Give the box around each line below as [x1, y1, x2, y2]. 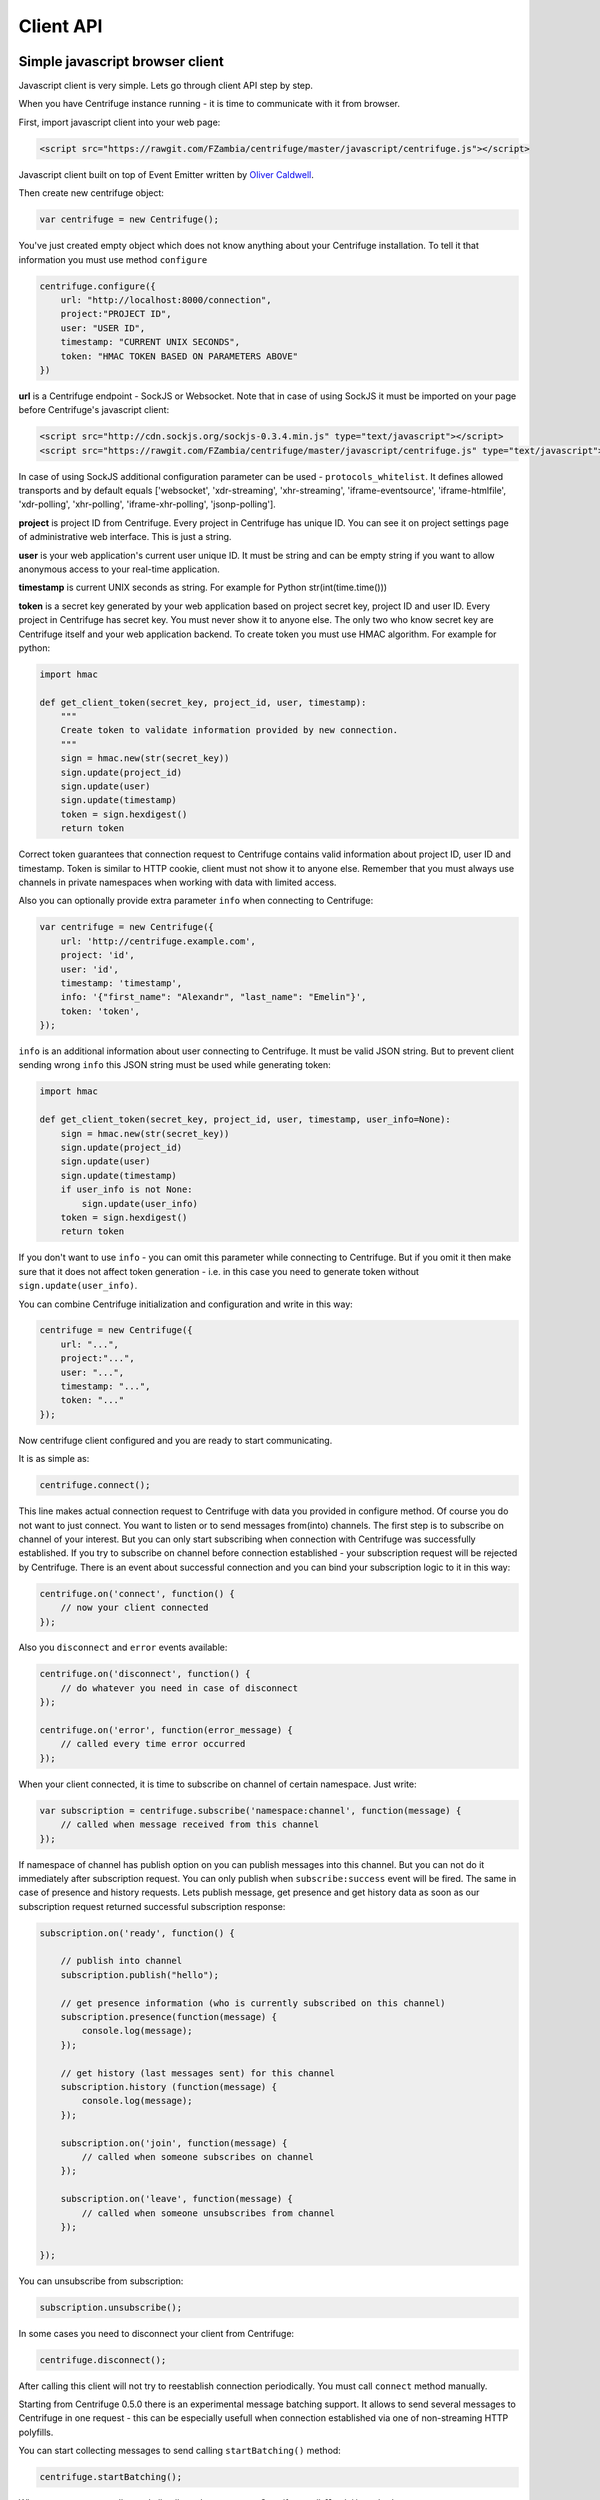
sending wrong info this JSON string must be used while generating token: [18, 1059, 332, 1071]
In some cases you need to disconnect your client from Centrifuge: [18, 2327, 295, 2339]
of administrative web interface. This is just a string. [18, 531, 232, 543]
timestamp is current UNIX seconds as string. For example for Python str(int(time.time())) [18, 581, 388, 594]
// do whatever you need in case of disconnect [60, 1682, 299, 1694]
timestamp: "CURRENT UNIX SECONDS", [60, 336, 240, 348]
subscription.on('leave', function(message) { [60, 2193, 294, 2205]
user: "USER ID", [60, 322, 146, 334]
